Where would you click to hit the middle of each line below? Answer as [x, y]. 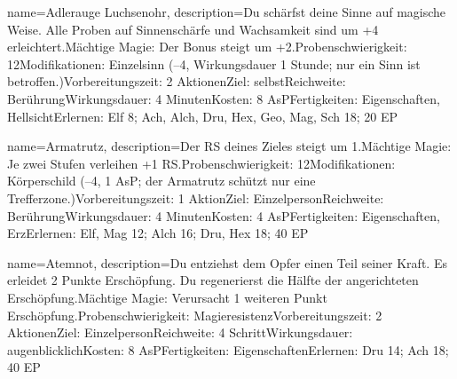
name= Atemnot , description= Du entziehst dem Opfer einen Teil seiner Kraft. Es [227, 262]
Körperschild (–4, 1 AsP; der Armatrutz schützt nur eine [162, 181]
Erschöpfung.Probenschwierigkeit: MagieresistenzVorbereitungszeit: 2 [195, 315]
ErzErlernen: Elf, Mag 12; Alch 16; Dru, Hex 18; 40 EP [158, 233]
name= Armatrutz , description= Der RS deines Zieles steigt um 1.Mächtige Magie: [229, 146]
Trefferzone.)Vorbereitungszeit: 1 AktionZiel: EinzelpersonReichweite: [196, 197]
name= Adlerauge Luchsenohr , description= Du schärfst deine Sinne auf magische [227, 12]
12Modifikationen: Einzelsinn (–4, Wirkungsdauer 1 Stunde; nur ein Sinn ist [214, 63]
